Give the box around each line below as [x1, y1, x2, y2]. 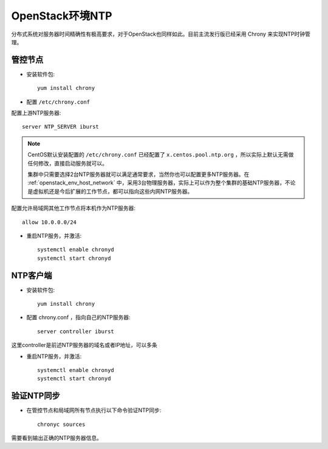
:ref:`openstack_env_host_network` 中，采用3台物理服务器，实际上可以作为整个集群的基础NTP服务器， [27, 179, 285, 186]
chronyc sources [37, 420, 86, 428]
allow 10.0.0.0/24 [22, 218, 77, 226]
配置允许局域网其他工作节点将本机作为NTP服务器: [11, 204, 136, 212]
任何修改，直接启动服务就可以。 [27, 160, 108, 167]
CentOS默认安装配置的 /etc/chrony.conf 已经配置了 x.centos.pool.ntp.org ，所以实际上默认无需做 [27, 151, 294, 158]
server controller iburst [37, 328, 115, 335]
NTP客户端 [11, 270, 52, 280]
